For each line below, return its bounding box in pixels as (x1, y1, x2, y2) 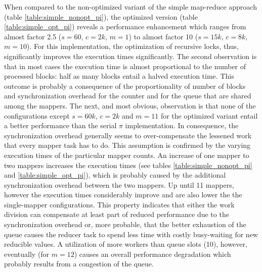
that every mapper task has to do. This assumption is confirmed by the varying (4, 140, 251, 150)
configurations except (4, 110, 70, 121)
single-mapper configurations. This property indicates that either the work (4, 199, 235, 209)
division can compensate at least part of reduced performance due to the (4, 209, 229, 220)
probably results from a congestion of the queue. (4, 258, 154, 269)
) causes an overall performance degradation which (74, 248, 231, 259)
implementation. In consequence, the (125, 120, 239, 131)
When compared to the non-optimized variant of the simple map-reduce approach (4, 2, 257, 12)
